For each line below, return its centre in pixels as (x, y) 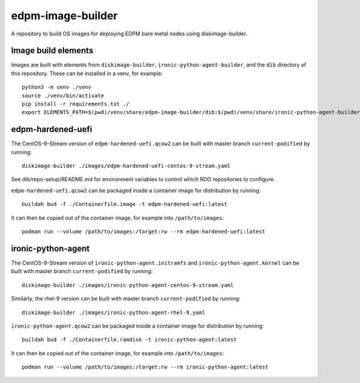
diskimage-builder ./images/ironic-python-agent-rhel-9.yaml (113, 312)
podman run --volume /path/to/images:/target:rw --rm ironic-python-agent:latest (145, 367)
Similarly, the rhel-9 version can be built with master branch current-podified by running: (126, 299)
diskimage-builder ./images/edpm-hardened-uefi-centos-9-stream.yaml (126, 166)
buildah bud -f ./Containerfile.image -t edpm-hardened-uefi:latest (124, 204)
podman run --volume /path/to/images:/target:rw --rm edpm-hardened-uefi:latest (144, 232)
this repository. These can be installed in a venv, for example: (87, 73)
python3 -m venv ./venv (57, 87)
